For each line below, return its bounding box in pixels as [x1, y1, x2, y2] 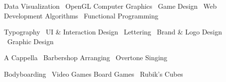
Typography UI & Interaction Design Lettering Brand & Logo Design [4, 27, 222, 37]
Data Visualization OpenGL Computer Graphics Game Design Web [4, 1, 217, 11]
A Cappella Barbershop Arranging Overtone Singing [4, 52, 168, 63]
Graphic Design [7, 36, 54, 46]
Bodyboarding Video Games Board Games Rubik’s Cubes [4, 68, 183, 79]
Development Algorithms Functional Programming [4, 10, 158, 20]
